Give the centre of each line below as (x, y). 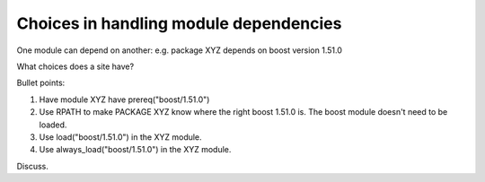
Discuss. (32, 166)
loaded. (53, 125)
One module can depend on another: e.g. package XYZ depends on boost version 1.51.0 (180, 50)
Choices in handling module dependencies (179, 23)
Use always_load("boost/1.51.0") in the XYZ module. (135, 150)
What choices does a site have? (75, 66)
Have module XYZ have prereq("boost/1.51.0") (124, 100)
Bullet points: (41, 83)
